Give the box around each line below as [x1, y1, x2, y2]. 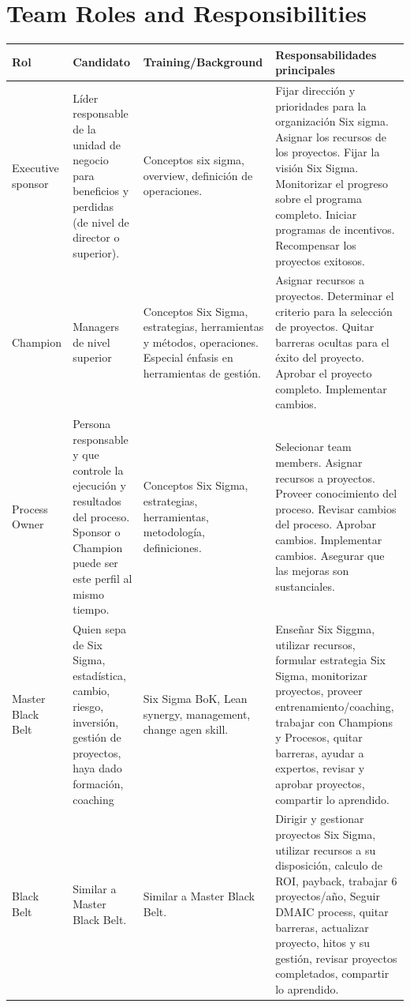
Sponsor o [73, 524, 121, 540]
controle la [73, 461, 124, 478]
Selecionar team [275, 438, 352, 455]
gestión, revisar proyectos [275, 949, 397, 966]
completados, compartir [275, 965, 389, 982]
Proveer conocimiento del [275, 485, 397, 502]
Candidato [73, 54, 131, 70]
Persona [73, 415, 111, 432]
